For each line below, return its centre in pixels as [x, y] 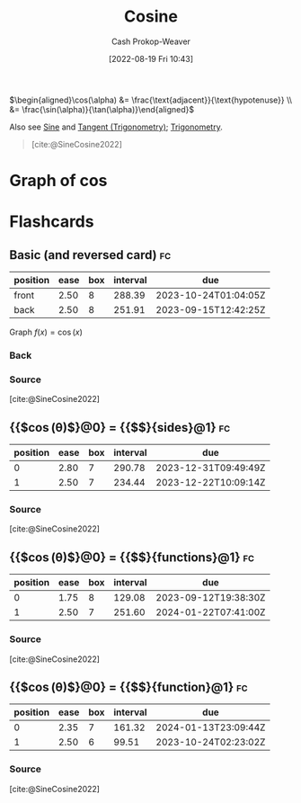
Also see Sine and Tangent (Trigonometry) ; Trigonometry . [116, 127]
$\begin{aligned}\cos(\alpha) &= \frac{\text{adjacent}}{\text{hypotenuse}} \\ [151, 100]
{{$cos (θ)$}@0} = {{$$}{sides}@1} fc [120, 428]
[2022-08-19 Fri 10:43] [151, 58]
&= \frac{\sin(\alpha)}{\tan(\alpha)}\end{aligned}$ [102, 109]
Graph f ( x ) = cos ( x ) [46, 332]
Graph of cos [58, 181]
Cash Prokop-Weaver [151, 41]
